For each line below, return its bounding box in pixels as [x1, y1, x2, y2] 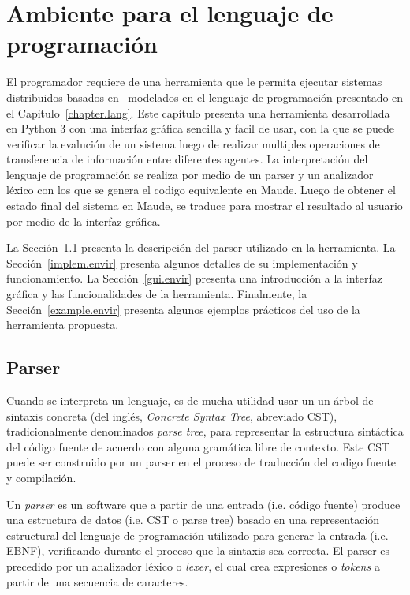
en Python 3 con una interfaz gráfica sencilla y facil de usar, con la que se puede [6, 120, 395, 137]
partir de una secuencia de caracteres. [6, 573, 188, 589]
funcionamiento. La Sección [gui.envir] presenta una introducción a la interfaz [6, 270, 382, 286]
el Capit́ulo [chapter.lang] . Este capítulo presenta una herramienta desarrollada [6, 104, 390, 121]
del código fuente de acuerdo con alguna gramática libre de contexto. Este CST [6, 438, 390, 455]
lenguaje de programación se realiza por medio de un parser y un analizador [6, 166, 374, 182]
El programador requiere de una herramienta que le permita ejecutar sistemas [6, 73, 382, 90]
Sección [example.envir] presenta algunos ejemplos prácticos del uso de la [6, 301, 360, 317]
